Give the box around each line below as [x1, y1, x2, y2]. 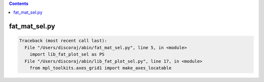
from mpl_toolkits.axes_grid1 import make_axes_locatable [29, 65, 172, 70]
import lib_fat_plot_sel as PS [29, 51, 105, 57]
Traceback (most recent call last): [19, 38, 108, 44]
